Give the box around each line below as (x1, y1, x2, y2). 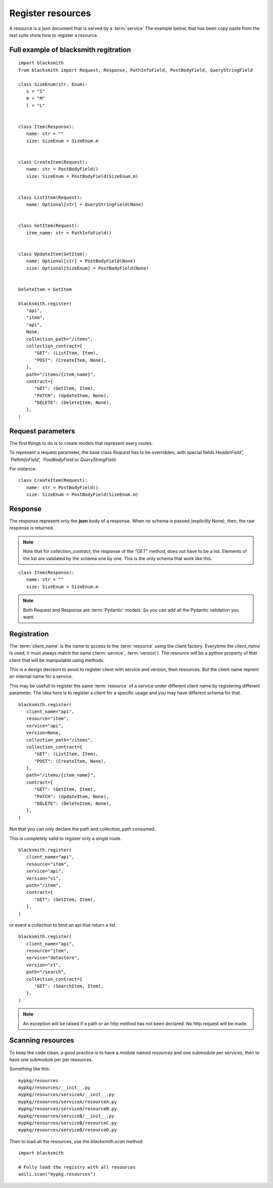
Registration (9, 629, 49, 638)
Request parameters (9, 427, 75, 435)
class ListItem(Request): (18, 195, 83, 200)
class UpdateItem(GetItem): (18, 251, 88, 257)
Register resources (9, 8, 91, 19)
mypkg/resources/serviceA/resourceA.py (18, 1099, 117, 1105)
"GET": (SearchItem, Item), (34, 983, 104, 989)
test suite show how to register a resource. (9, 32, 99, 38)
